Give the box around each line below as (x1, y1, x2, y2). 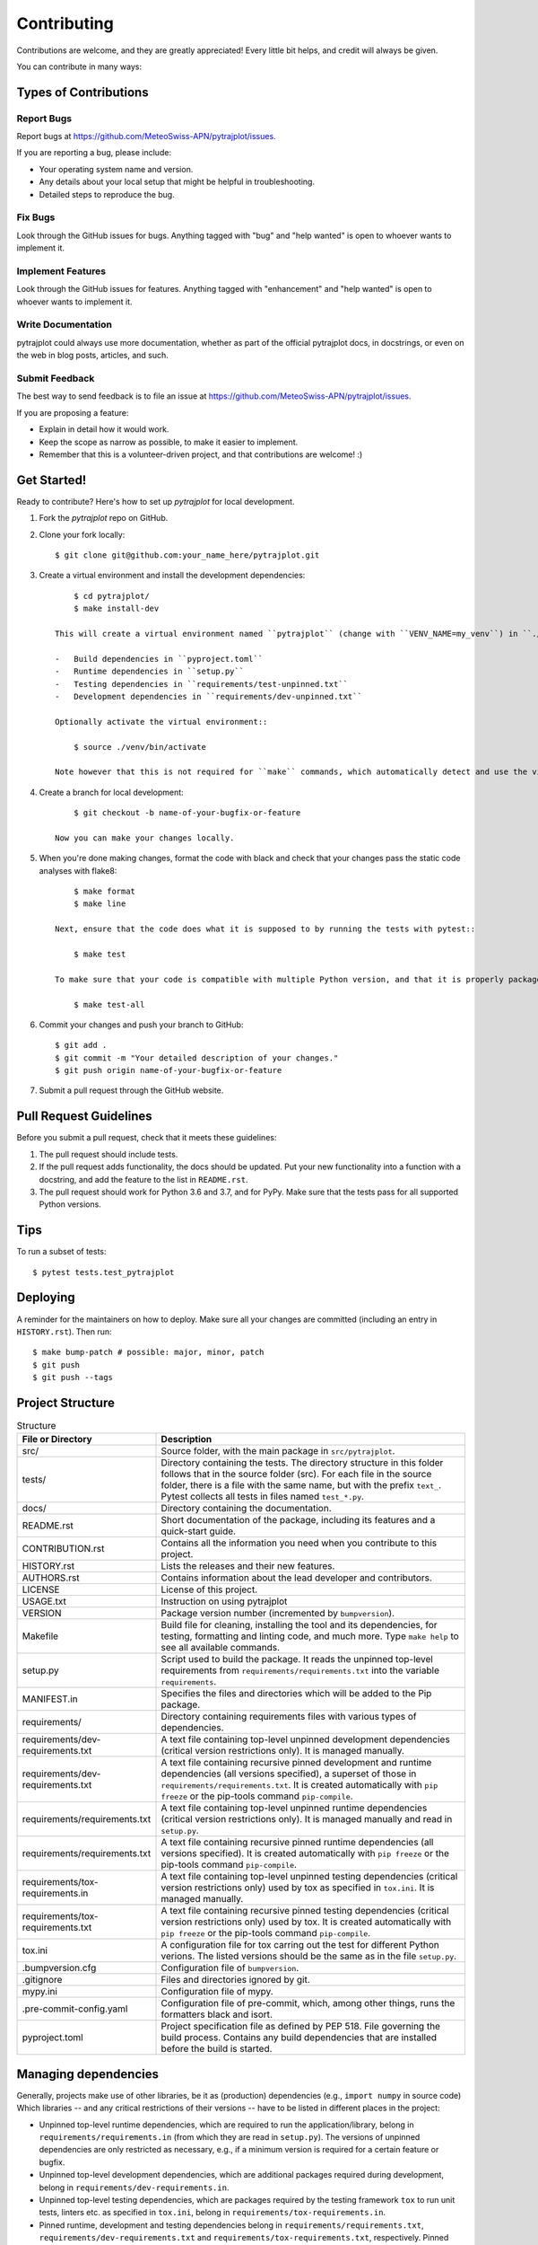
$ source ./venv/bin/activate (73, 742, 206, 752)
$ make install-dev (73, 603, 160, 614)
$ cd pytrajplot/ (73, 591, 150, 601)
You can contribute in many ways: (16, 61, 143, 72)
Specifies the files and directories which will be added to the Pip (161, 1687, 432, 1700)
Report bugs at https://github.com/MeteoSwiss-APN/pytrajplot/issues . (16, 131, 277, 142)
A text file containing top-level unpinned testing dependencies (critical (161, 1871, 458, 1883)
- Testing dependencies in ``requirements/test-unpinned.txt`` (55, 679, 349, 689)
